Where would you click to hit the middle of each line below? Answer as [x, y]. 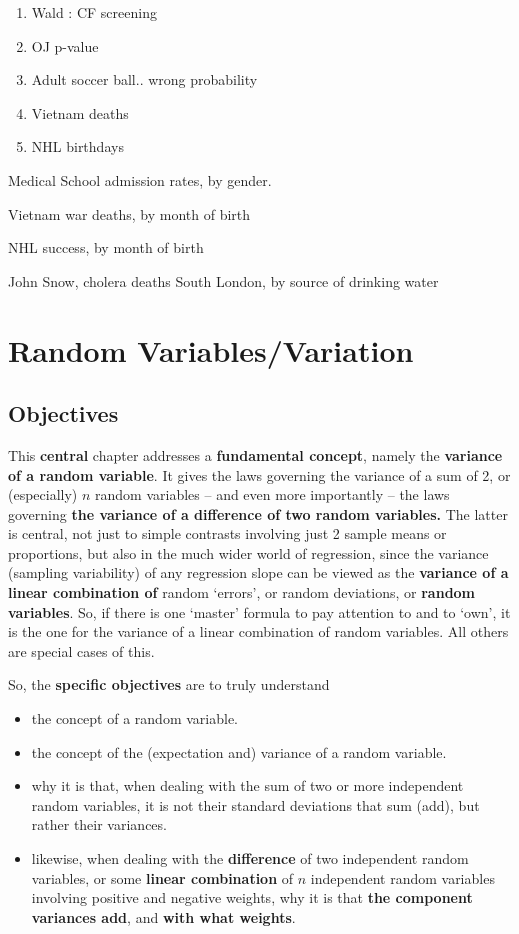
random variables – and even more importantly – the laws [272, 494]
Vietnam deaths [80, 112]
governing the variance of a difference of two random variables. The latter [258, 513]
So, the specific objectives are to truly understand [169, 684]
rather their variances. [99, 824]
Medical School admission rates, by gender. [140, 179]
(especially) [43, 494]
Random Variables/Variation [211, 349]
